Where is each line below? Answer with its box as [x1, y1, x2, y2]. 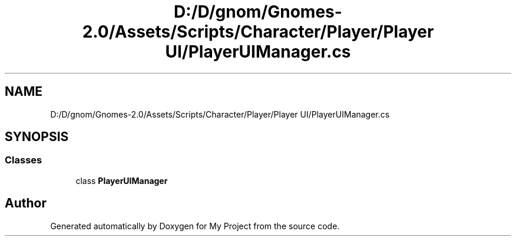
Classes [5, 154, 42, 166]
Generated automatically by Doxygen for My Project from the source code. [50, 220, 340, 231]
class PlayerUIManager [75, 175, 168, 186]
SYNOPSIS [5, 129, 69, 145]
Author [5, 196, 47, 211]
